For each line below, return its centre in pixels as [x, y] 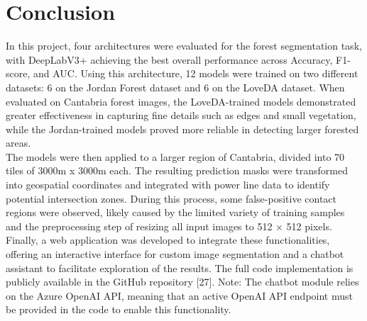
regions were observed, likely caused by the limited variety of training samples [175, 212]
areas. [18, 143]
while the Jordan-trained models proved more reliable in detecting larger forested [182, 129]
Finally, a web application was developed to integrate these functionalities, [168, 240]
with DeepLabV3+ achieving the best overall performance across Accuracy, [169, 59]
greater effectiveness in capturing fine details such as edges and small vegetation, [181, 115]
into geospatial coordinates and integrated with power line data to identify [168, 185]
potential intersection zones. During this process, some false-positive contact [171, 198]
